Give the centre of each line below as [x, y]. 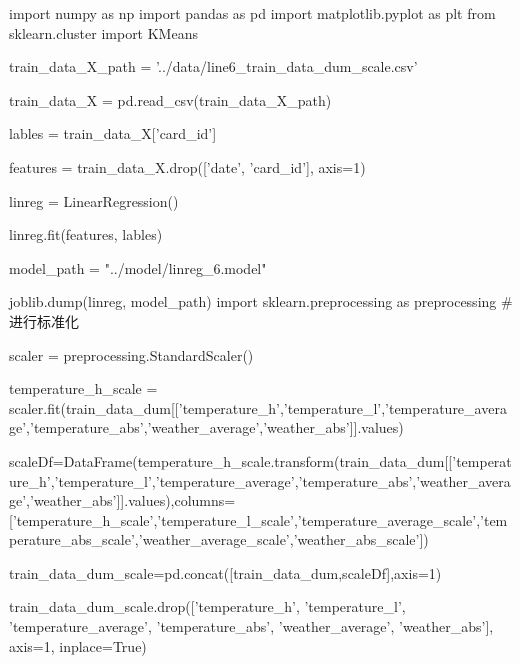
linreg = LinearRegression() [94, 200]
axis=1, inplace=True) [78, 645]
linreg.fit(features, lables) [86, 234]
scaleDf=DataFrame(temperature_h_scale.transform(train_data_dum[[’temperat [260, 460]
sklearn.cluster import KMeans [103, 32]
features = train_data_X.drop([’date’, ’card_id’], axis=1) [187, 166]
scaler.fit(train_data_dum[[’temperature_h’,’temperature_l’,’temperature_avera [258, 407]
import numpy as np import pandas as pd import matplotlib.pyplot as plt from [252, 13]
